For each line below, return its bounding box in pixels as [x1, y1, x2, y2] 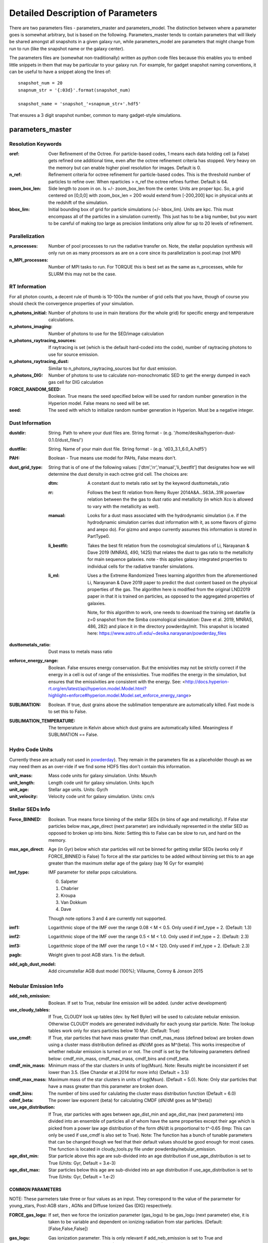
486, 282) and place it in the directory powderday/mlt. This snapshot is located [87, 623, 249, 629]
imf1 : [9, 925, 20, 931]
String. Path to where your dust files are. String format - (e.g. [48, 430, 173, 436]
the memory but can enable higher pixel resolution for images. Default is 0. [48, 165, 201, 171]
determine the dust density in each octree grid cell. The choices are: [48, 471, 189, 477]
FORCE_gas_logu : [9, 1212, 47, 1218]
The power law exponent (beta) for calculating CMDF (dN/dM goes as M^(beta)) [48, 1097, 212, 1103]
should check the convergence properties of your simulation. [9, 301, 134, 307]
